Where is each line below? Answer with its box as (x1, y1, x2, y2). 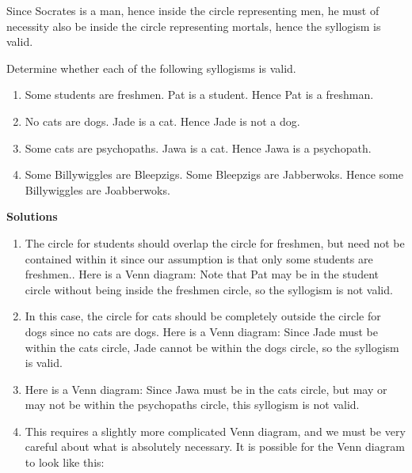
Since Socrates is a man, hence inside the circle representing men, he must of (6, 2, 380, 18)
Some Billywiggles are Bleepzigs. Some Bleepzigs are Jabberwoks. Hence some (25, 166, 403, 183)
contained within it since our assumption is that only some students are (25, 250, 373, 267)
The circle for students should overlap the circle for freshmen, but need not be (25, 234, 405, 251)
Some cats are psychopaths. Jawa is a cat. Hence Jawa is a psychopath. (25, 139, 372, 156)
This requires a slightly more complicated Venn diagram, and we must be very (25, 422, 406, 439)
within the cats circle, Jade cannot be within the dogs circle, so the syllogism (25, 339, 399, 355)
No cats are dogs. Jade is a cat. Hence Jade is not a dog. (25, 112, 300, 129)
